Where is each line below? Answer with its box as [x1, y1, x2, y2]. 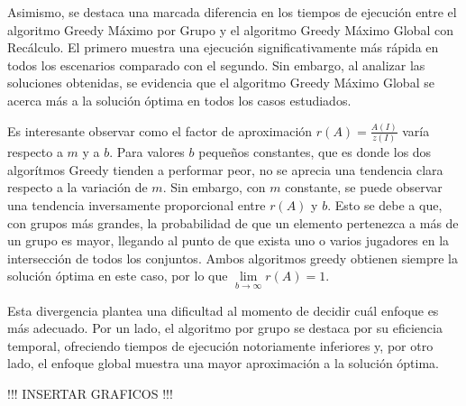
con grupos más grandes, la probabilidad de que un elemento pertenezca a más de [7, 213, 459, 232]
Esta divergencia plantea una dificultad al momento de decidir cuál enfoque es [7, 300, 439, 319]
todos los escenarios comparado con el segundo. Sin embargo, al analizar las [7, 55, 425, 74]
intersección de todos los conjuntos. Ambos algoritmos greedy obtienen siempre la [7, 248, 458, 267]
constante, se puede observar [285, 178, 443, 197]
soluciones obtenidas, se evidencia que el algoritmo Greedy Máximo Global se [7, 73, 434, 92]
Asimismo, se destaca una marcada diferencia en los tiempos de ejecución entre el [7, 3, 457, 21]
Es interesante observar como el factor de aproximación [7, 121, 313, 140]
